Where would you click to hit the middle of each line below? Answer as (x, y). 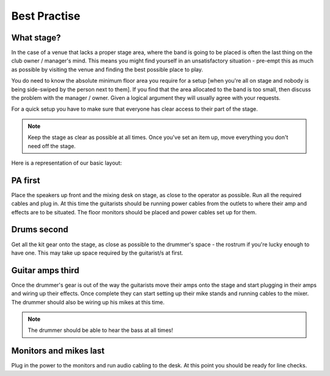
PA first (26, 180)
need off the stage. (52, 146)
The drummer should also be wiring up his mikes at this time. (88, 302)
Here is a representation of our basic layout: (67, 163)
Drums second (40, 230)
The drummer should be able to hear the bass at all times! (101, 330)
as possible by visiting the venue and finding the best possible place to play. (107, 69)
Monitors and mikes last (58, 351)
